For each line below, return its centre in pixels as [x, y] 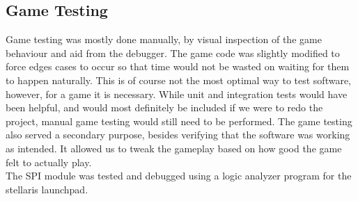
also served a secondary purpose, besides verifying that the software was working [178, 135]
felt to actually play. [49, 162]
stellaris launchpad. [47, 189]
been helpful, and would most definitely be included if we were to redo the [164, 107]
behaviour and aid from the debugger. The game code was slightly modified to [173, 53]
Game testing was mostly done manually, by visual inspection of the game [164, 39]
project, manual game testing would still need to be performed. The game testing [179, 121]
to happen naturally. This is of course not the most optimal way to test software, [179, 80]
